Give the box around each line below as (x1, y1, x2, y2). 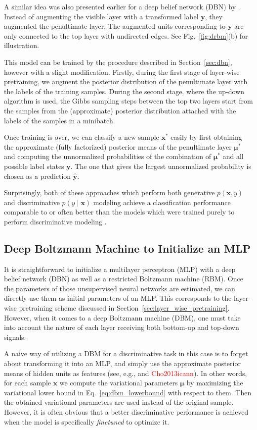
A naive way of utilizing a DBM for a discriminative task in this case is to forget (4, 348, 248, 359)
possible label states (4, 161, 64, 171)
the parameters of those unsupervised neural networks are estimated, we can (4, 283, 235, 293)
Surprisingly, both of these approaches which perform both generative (4, 187, 215, 198)
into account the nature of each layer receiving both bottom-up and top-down (4, 322, 239, 332)
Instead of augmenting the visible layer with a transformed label (4, 11, 199, 21)
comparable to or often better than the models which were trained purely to (4, 207, 235, 217)
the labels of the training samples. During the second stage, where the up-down (4, 86, 245, 96)
